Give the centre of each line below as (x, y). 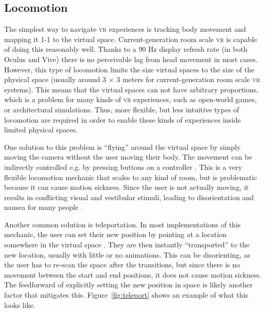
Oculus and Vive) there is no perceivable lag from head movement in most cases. (131, 59)
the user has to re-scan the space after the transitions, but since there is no (122, 265)
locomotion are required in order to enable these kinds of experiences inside (123, 119)
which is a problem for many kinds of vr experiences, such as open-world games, (130, 99)
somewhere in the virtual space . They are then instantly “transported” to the (127, 245)
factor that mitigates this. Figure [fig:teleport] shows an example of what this (126, 295)
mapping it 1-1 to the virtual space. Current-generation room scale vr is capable (131, 39)
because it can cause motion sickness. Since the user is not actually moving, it (127, 187)
